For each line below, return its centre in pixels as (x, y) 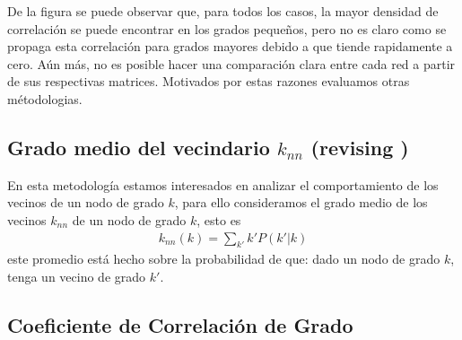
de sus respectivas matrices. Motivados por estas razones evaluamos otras (209, 81)
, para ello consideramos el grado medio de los (301, 202)
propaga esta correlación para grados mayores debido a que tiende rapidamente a (230, 46)
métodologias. (45, 98)
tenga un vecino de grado (77, 276)
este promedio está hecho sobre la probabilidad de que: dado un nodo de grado (224, 259)
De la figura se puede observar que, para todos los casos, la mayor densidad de (223, 11)
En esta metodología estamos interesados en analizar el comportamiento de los (223, 184)
